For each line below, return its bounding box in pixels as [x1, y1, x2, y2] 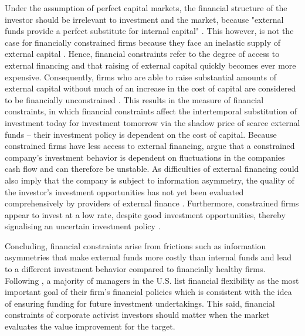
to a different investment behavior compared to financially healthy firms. [5, 263, 266, 275]
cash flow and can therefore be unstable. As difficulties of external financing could [5, 162, 299, 175]
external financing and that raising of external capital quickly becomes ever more [5, 59, 296, 71]
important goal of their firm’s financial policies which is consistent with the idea [5, 286, 292, 298]
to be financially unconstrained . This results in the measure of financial [5, 93, 264, 106]
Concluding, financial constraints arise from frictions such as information [5, 239, 266, 252]
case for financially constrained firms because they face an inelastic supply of [5, 36, 280, 48]
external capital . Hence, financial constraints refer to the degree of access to [5, 47, 280, 60]
